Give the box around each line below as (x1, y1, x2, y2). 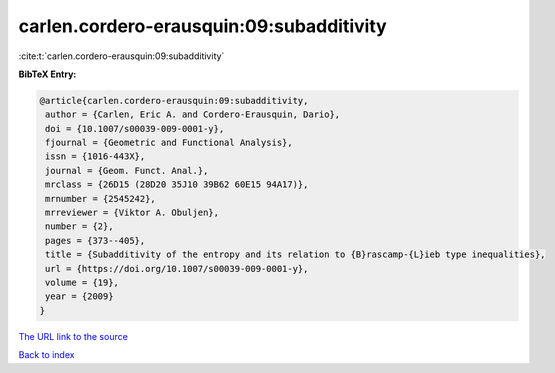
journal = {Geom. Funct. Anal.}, (45, 165, 209, 176)
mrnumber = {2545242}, (45, 193, 157, 204)
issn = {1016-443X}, (45, 151, 146, 162)
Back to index (18, 349, 75, 361)
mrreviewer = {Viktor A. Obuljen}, (45, 207, 220, 219)
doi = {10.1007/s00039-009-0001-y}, (45, 123, 225, 134)
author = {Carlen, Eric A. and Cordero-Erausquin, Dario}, (45, 109, 341, 120)
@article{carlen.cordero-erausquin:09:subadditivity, (39, 95, 309, 106)
